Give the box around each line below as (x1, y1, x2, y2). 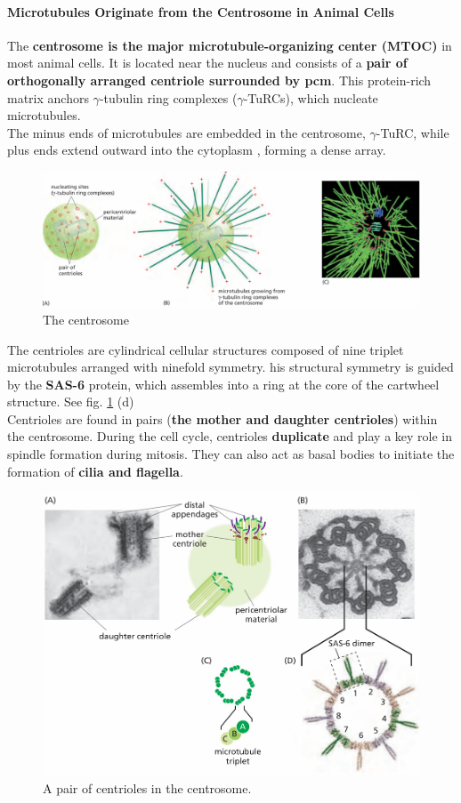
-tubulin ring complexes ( (99, 88, 238, 107)
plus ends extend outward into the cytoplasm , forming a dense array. (7, 141, 386, 159)
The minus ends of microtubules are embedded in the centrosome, (7, 123, 366, 141)
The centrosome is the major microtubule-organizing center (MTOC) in (7, 36, 452, 54)
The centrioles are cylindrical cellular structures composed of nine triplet (7, 340, 404, 358)
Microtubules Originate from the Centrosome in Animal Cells (7, 2, 394, 20)
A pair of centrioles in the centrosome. (43, 778, 252, 797)
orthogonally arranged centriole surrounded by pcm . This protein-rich (7, 70, 432, 89)
